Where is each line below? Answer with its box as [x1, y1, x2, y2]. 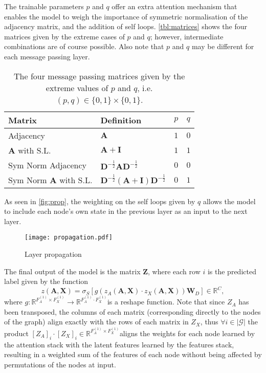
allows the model [203, 195, 256, 206]
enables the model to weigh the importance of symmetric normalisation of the [4, 11, 248, 21]
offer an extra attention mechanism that [112, 1, 237, 11]
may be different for [191, 41, 254, 52]
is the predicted [207, 266, 256, 276]
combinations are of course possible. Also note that [4, 41, 164, 52]
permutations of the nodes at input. [4, 359, 116, 369]
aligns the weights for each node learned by [119, 327, 255, 338]
